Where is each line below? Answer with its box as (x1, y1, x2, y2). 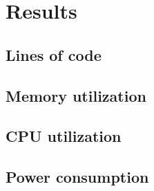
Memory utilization (6, 84, 146, 106)
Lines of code (6, 44, 102, 65)
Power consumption (6, 166, 149, 188)
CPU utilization (6, 125, 122, 147)
